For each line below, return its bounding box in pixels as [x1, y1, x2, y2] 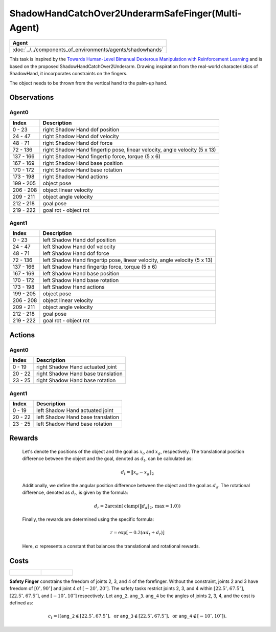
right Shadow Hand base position [42, 159, 123, 166]
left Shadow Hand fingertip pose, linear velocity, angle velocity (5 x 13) [42, 256, 213, 264]
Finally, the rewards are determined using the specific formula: [22, 516, 154, 522]
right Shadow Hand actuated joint [36, 363, 117, 371]
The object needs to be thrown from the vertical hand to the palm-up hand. [9, 80, 168, 86]
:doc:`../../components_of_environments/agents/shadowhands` [12, 46, 164, 53]
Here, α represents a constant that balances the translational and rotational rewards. [22, 543, 200, 549]
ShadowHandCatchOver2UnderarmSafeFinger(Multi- [9, 8, 242, 19]
